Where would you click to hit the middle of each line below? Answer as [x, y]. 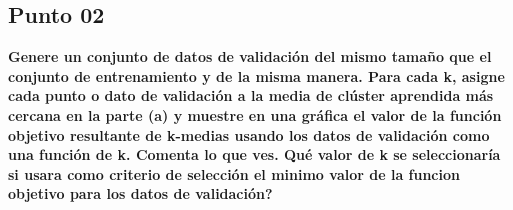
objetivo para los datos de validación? [140, 193]
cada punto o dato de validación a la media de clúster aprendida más [251, 95]
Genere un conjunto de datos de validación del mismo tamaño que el [250, 56]
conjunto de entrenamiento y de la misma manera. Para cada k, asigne [256, 75]
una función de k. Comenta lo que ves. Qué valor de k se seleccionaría [254, 154]
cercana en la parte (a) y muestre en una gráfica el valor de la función [255, 114]
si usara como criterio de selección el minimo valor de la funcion [234, 173]
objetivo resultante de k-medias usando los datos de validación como [249, 134]
